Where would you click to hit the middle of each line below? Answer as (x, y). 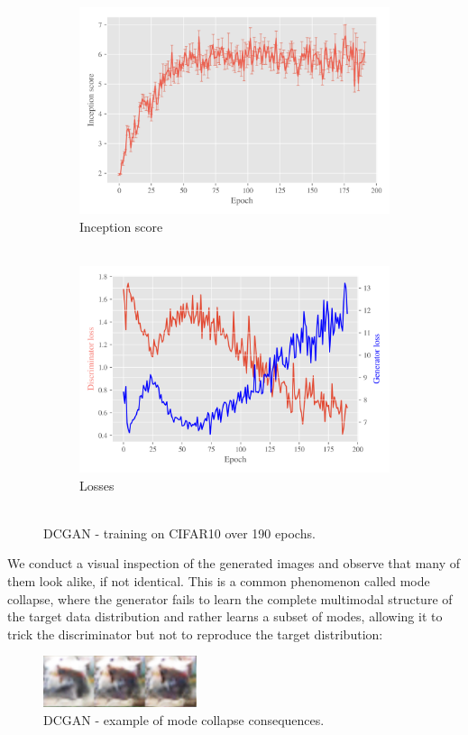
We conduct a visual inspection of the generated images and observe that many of (234, 563)
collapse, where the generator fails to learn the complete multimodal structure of (230, 598)
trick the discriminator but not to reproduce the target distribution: (195, 634)
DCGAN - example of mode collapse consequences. (184, 719)
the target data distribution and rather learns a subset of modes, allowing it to (225, 616)
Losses (97, 485)
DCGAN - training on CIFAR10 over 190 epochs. (179, 533)
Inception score (121, 226)
